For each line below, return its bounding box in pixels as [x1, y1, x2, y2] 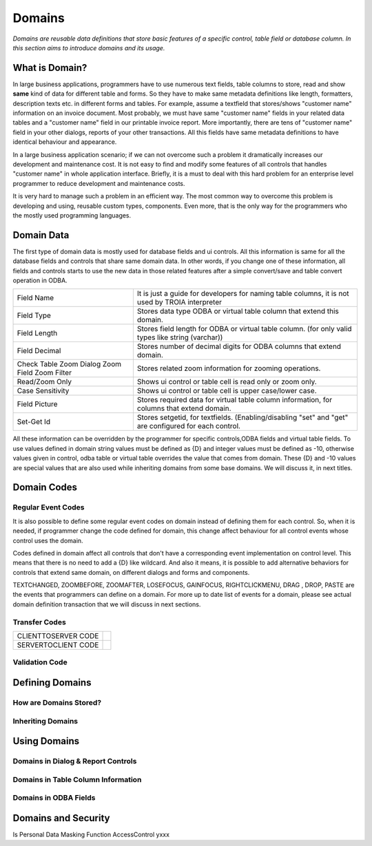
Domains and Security [12, 812, 110, 824]
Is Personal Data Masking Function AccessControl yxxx [12, 830, 170, 838]
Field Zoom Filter [17, 368, 72, 378]
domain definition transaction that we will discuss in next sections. [12, 600, 201, 609]
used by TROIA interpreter [136, 297, 223, 307]
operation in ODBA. [12, 276, 68, 284]
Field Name [17, 293, 54, 303]
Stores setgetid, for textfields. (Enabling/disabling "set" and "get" [136, 413, 349, 423]
